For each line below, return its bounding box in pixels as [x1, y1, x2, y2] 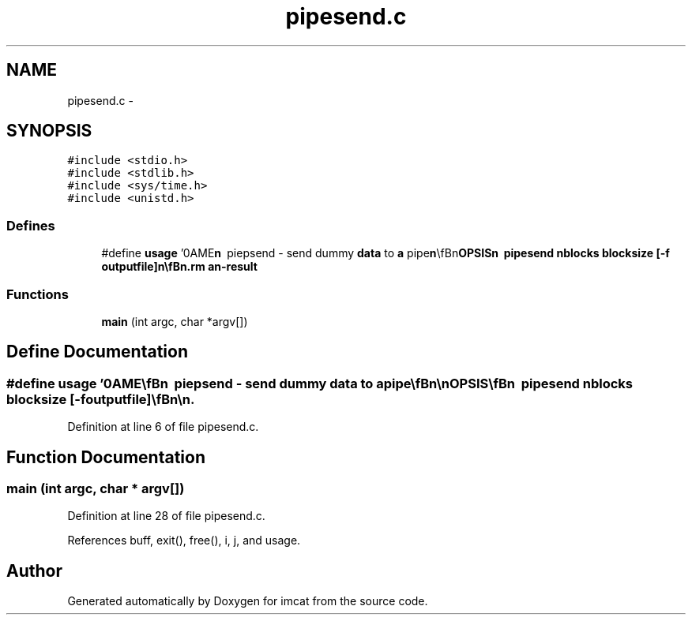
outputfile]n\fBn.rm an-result [101, 260, 258, 274]
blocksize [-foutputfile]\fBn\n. [6, 391, 195, 407]
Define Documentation [6, 342, 188, 362]
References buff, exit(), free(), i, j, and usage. [67, 533, 301, 548]
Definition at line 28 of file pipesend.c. [67, 509, 265, 523]
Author [6, 560, 62, 581]
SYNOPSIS [6, 121, 92, 141]
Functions [6, 286, 69, 302]
